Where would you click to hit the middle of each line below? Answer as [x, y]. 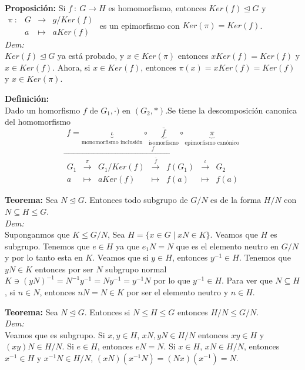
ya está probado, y [91, 56]
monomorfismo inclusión [112, 142]
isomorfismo [164, 143]
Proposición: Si [35, 8]
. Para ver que [247, 280]
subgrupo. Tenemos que [47, 246]
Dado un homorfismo [43, 110]
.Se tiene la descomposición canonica [231, 110]
